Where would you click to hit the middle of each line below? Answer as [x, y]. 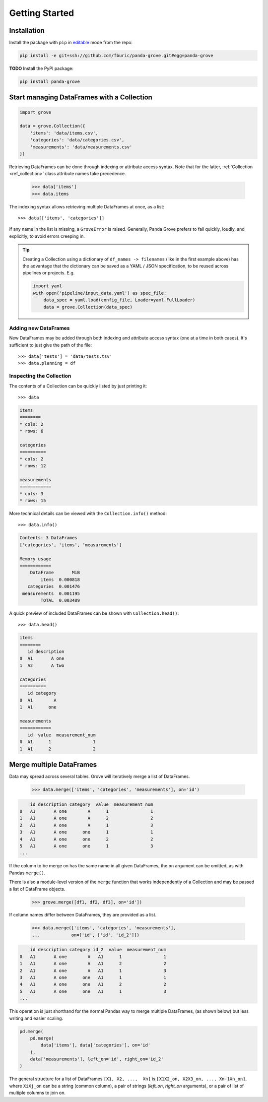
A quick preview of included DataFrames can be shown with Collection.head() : [94, 613]
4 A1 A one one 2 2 [86, 839]
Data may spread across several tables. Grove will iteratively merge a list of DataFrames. [100, 777]
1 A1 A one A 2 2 [86, 818]
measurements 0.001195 [51, 593]
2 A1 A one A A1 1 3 [93, 971]
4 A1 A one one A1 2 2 [93, 984]
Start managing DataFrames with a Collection [81, 97]
